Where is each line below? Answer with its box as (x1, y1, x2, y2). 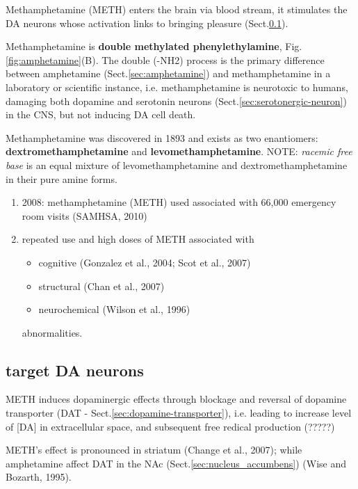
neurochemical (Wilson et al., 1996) (38, 302, 190, 316)
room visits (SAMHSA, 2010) (22, 208, 147, 223)
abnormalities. (22, 325, 83, 339)
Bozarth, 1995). (6, 470, 72, 484)
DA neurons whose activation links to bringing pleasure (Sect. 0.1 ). (6, 15, 288, 30)
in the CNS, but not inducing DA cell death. (6, 107, 196, 122)
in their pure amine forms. (6, 171, 117, 186)
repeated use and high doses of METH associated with (22, 232, 254, 246)
